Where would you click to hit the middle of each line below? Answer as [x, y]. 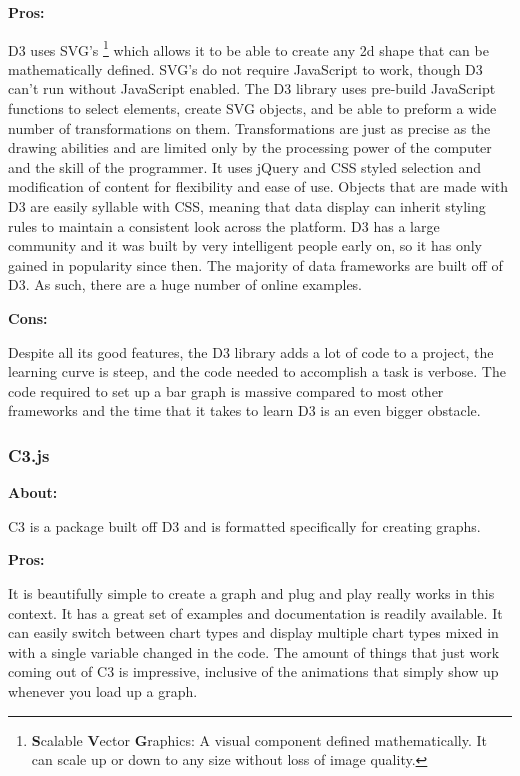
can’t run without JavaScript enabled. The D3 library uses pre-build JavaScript [252, 88]
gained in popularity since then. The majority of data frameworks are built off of [255, 264]
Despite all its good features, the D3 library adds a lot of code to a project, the [251, 351]
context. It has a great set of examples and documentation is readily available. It [255, 612]
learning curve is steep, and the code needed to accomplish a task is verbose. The [257, 371]
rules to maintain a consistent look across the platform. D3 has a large [224, 225]
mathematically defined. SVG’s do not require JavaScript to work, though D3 [245, 68]
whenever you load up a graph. [103, 690]
